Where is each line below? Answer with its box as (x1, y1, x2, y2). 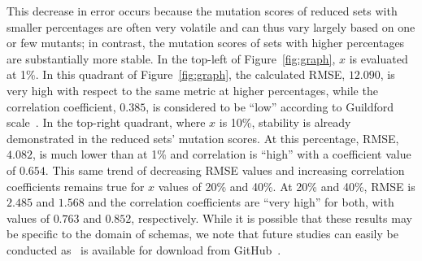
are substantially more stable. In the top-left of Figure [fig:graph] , (7, 50, 336, 67)
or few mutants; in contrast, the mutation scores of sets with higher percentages (7, 34, 405, 51)
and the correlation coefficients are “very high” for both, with (88, 194, 394, 211)
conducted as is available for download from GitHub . (7, 241, 281, 258)
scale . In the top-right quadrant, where (7, 114, 206, 131)
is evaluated (349, 50, 408, 67)
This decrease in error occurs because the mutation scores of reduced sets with (7, 2, 398, 19)
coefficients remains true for (7, 177, 145, 194)
